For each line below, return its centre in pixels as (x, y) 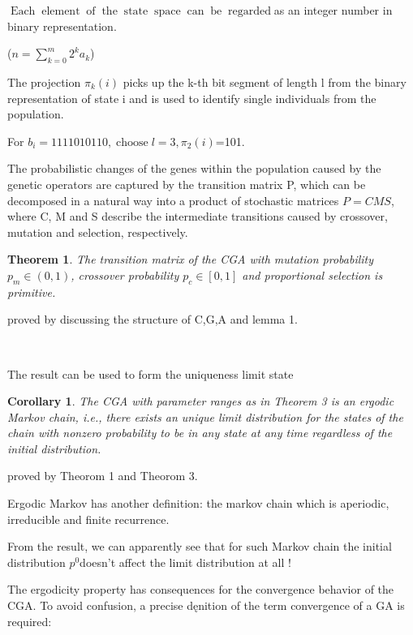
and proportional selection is (312, 275)
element (61, 11)
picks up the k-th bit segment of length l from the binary (265, 82)
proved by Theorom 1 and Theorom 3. (103, 476)
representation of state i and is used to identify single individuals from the (192, 98)
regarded (249, 11)
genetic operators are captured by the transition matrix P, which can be (187, 184)
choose (132, 142)
